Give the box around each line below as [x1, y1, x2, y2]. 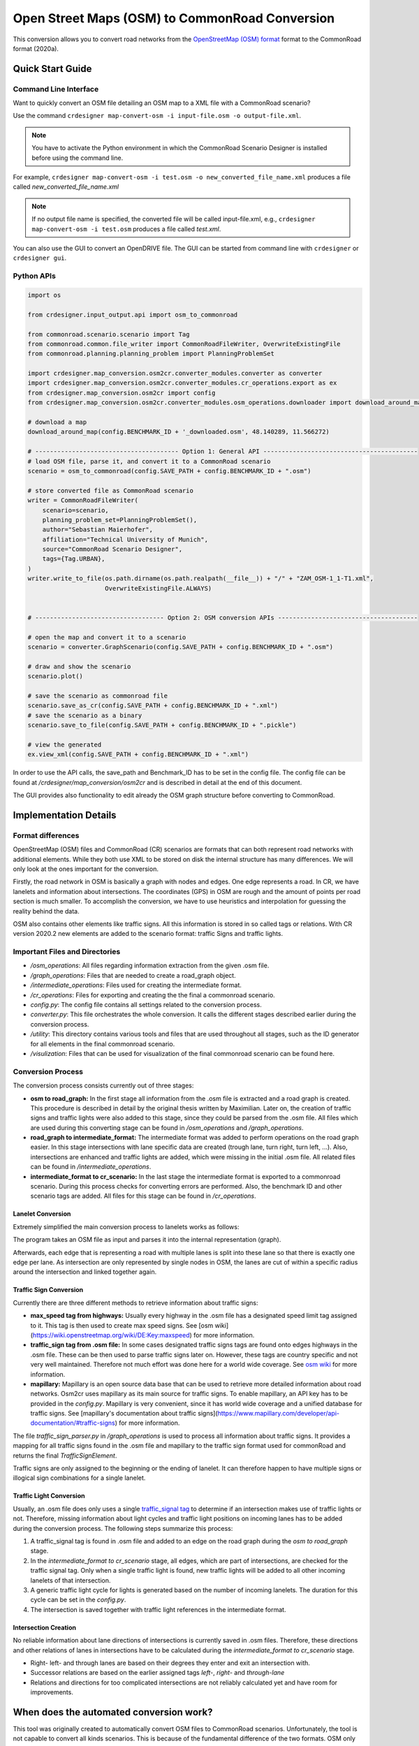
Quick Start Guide [13, 63, 92, 75]
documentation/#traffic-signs [30, 1418, 115, 1428]
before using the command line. [31, 154, 124, 162]
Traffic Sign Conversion [13, 1286, 84, 1294]
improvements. [30, 1688, 73, 1696]
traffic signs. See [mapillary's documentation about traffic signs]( [30, 1409, 218, 1418]
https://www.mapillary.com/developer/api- [217, 1409, 340, 1418]
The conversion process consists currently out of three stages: [13, 1081, 194, 1090]
